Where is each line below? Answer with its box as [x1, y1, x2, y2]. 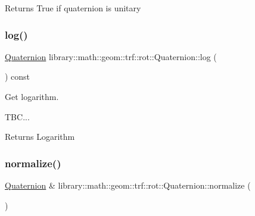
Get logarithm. [5, 90, 59, 102]
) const [5, 70, 30, 83]
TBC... [5, 110, 30, 123]
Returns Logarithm [5, 130, 75, 143]
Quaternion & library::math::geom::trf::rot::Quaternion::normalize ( [5, 179, 251, 191]
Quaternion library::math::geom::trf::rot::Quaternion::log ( [5, 50, 217, 62]
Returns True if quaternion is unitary [5, 2, 141, 14]
